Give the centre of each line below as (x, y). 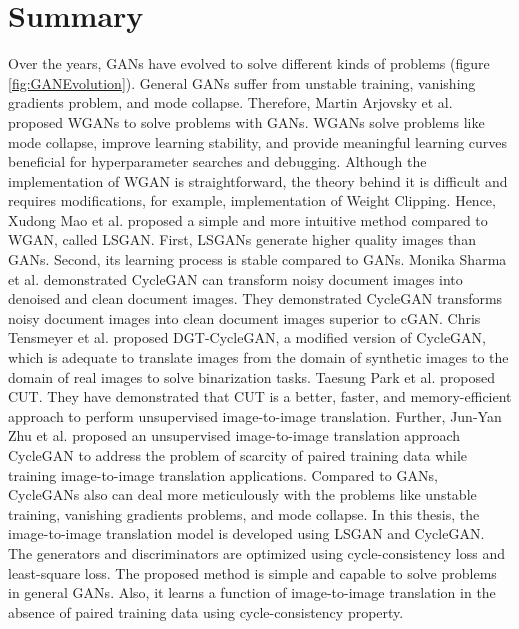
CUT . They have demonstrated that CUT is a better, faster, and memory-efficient (260, 396)
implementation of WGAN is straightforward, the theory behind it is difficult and (258, 180)
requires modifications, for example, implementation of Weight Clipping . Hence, (252, 200)
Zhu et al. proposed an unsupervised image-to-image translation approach (234, 435)
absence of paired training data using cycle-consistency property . (206, 611)
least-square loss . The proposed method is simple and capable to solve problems (252, 572)
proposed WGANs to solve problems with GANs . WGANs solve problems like (246, 121)
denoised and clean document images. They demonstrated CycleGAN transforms (255, 298)
